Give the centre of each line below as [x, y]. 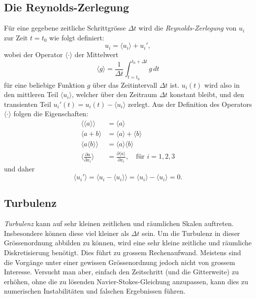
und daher [19, 169]
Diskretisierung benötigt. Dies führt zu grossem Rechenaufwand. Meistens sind [123, 252]
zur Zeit [16, 37]
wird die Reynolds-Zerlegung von [188, 28]
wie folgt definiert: [77, 37]
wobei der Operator [33, 54]
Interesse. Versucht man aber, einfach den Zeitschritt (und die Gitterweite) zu [121, 272]
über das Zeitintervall [125, 84]
